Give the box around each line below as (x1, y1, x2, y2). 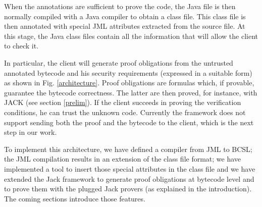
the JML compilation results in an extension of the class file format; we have (4, 153, 241, 164)
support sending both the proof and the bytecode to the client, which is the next (4, 117, 254, 127)
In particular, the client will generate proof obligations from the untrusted (4, 57, 233, 68)
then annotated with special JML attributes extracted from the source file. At (4, 21, 245, 31)
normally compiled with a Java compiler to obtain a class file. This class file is (4, 11, 246, 21)
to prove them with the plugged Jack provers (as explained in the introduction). (4, 183, 252, 194)
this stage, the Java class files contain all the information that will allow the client (4, 30, 258, 41)
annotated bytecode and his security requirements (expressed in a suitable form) (4, 67, 252, 78)
